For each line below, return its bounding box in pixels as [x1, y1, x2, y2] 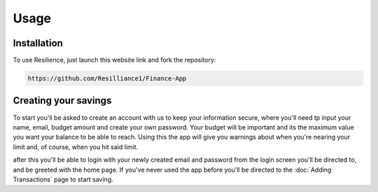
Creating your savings [13, 95, 112, 107]
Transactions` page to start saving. [13, 175, 113, 184]
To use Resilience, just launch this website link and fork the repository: [13, 56, 216, 64]
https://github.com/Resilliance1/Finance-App [27, 74, 187, 83]
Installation [13, 37, 63, 49]
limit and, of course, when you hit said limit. [13, 142, 139, 151]
